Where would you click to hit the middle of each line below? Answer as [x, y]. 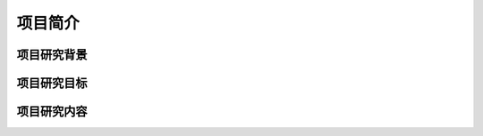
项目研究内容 [52, 112]
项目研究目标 [52, 83]
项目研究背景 [52, 55]
